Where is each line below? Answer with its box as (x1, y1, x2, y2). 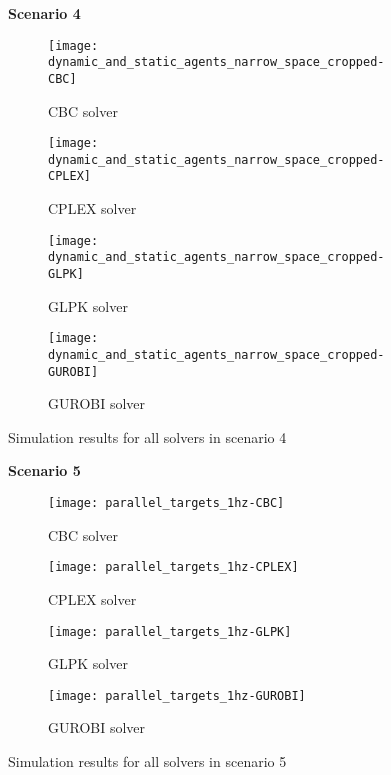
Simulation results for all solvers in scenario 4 (8, 426, 287, 447)
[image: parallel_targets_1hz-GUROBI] (48, 688, 306, 703)
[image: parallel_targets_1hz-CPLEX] (48, 560, 299, 575)
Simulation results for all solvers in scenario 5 (8, 751, 287, 772)
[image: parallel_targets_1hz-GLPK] (48, 624, 292, 639)
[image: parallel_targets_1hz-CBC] (48, 496, 285, 511)
